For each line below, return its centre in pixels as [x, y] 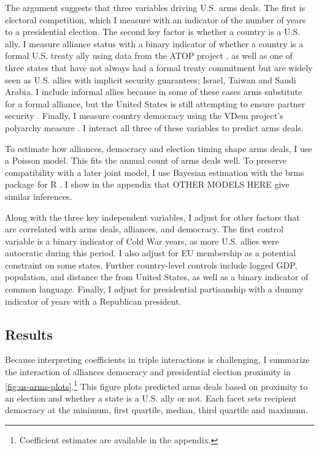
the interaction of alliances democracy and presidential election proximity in [148, 372]
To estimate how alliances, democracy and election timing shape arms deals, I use [159, 148]
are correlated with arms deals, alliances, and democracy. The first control [144, 229]
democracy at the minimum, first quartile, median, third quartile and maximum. [156, 410]
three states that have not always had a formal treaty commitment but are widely [159, 67]
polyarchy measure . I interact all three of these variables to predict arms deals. [154, 127]
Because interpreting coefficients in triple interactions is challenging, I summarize [157, 360]
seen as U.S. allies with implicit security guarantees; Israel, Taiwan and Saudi [151, 79]
